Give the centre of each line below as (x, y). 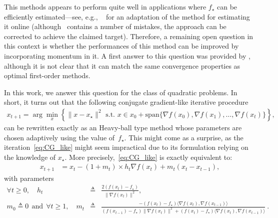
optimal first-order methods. (47, 75)
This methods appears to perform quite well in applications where (105, 7)
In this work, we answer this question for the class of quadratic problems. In (121, 92)
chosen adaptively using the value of (59, 137)
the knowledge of (30, 157)
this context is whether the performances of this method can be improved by (121, 46)
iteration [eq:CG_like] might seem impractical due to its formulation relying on (126, 147)
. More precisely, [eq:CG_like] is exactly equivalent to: (148, 157)
